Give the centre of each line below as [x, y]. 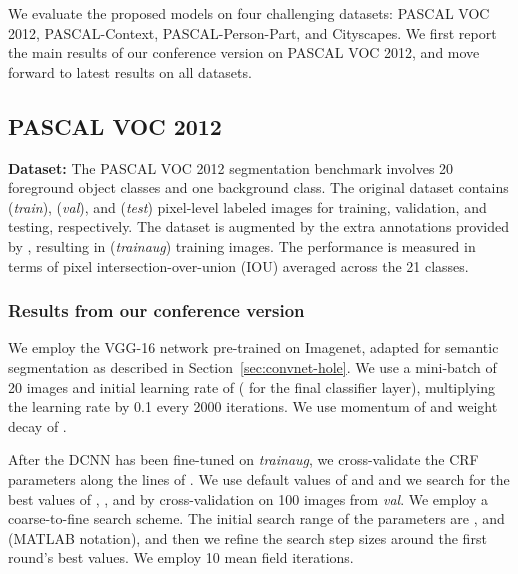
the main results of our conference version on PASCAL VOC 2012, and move [244, 52]
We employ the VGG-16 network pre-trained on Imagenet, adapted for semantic [253, 347]
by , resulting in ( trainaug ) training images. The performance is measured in [242, 245]
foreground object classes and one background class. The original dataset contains [258, 187]
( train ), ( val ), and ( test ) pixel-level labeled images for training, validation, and [247, 206]
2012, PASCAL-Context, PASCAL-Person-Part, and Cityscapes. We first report [252, 32]
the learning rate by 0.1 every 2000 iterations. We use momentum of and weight [253, 406]
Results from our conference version [156, 310]
